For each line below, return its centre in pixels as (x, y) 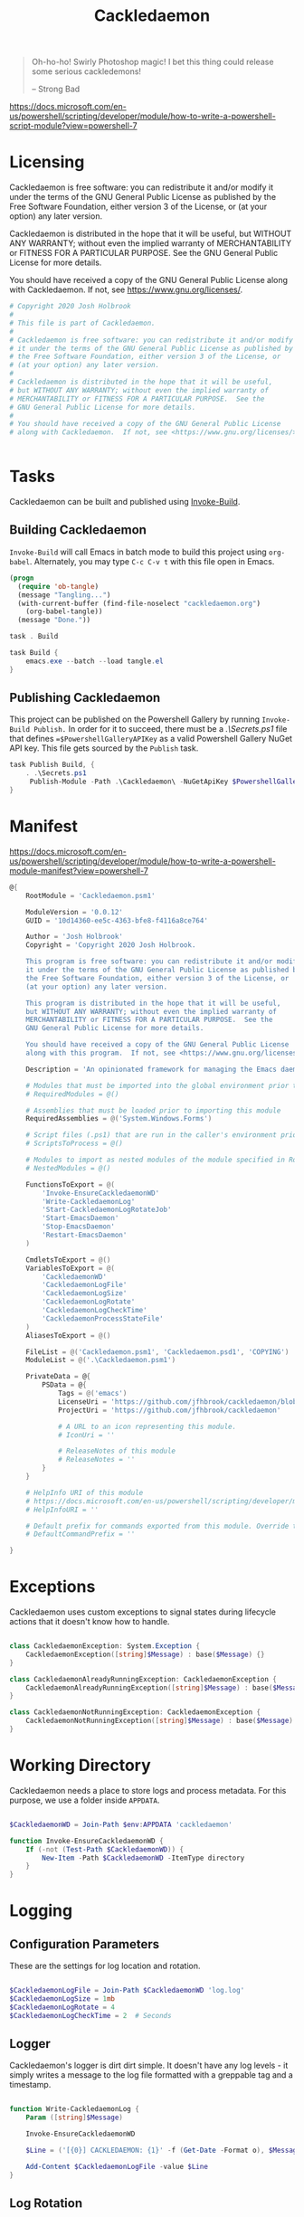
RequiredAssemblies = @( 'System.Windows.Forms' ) (119, 1119)
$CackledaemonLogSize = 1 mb (62, 1999)
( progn (22, 578)
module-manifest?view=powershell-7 (79, 870)
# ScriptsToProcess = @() (75, 1144)
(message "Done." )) (54, 621)
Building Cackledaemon (78, 530)
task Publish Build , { (52, 765)
